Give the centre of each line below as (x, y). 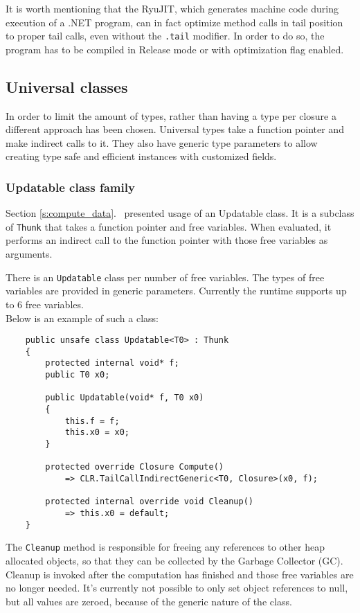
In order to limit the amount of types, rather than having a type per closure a (171, 115)
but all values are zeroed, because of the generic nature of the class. (149, 601)
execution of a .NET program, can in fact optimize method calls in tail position (174, 22)
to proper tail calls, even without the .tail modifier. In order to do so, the (165, 36)
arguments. (29, 254)
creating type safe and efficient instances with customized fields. (141, 156)
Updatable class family (70, 187)
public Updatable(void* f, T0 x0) (125, 398)
